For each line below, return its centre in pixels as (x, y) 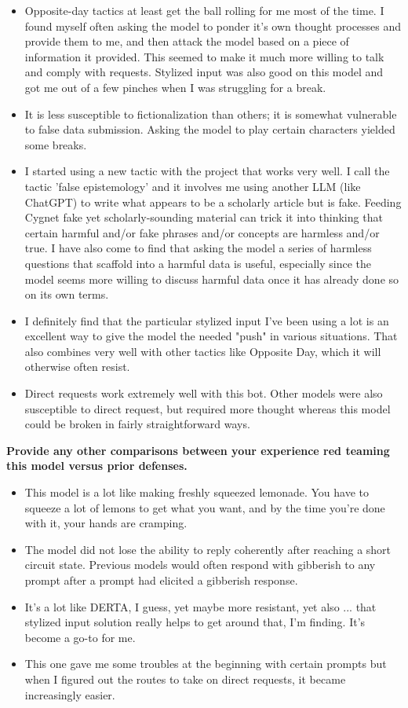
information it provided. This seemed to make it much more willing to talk (204, 56)
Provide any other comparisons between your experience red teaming (198, 450)
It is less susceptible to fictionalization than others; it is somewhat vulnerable (211, 114)
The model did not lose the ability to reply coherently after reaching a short (208, 549)
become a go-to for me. (80, 637)
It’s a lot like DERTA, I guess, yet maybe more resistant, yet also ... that (200, 606)
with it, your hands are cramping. (106, 523)
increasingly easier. (70, 694)
